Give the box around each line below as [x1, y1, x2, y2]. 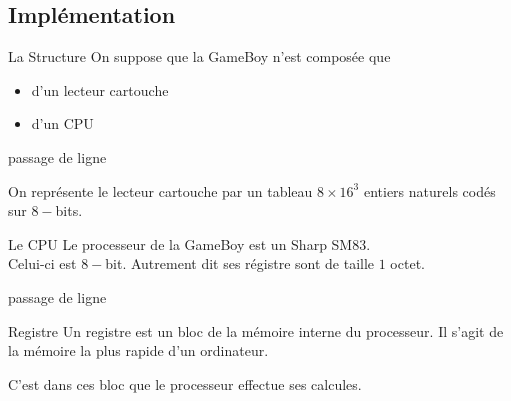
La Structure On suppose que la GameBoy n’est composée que [8, 46, 391, 67]
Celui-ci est [8, 253, 77, 274]
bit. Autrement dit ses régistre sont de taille [105, 253, 375, 274]
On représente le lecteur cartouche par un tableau [8, 180, 313, 201]
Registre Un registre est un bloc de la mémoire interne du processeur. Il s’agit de [8, 320, 504, 341]
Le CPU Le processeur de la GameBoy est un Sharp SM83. [8, 233, 371, 254]
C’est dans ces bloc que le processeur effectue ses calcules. [8, 373, 362, 394]
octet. [390, 253, 425, 274]
